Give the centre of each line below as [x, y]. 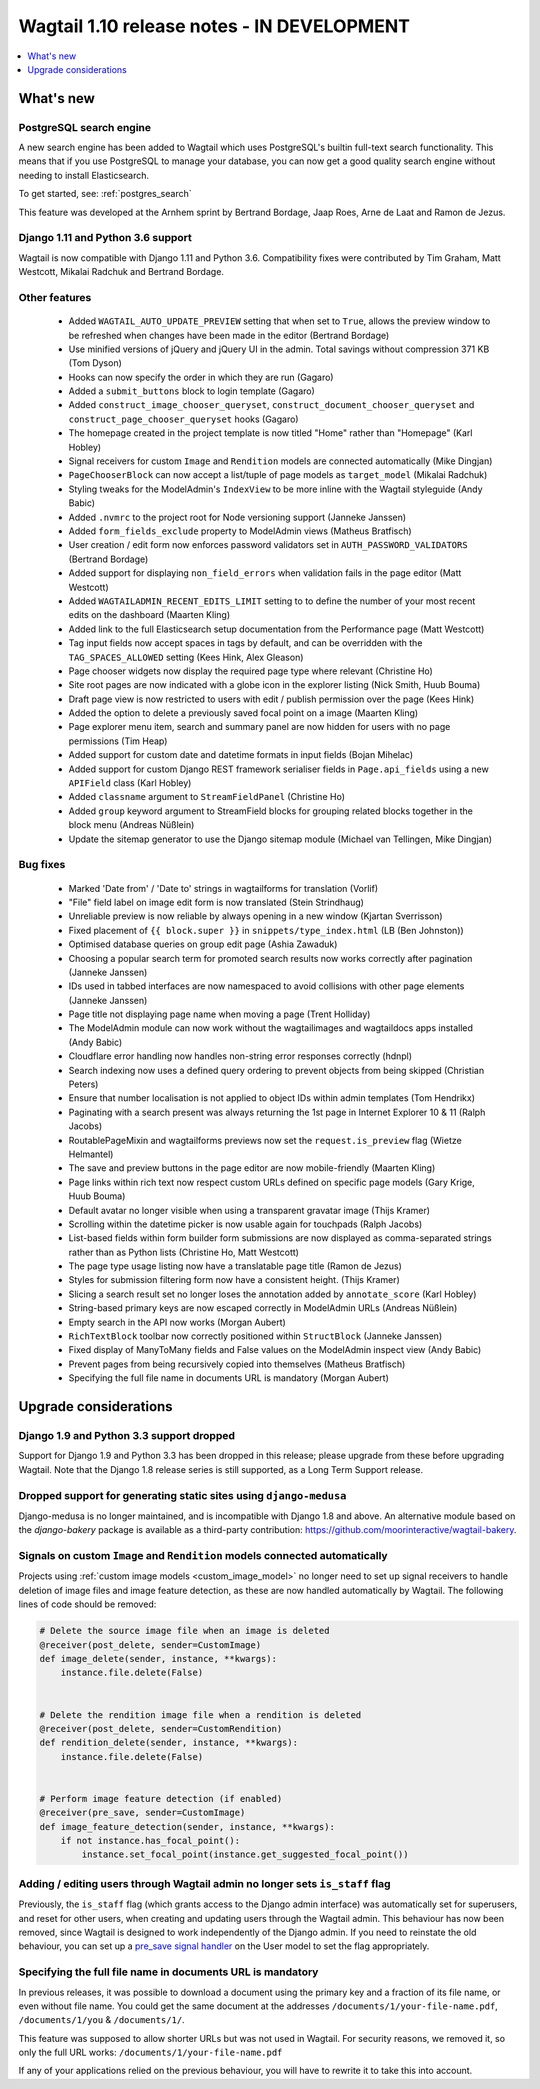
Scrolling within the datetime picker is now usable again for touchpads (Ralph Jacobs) [245, 1224]
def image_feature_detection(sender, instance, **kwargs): [187, 1826]
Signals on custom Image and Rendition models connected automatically [203, 1556]
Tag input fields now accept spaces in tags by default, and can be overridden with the [245, 643]
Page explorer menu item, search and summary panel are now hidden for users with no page [259, 727]
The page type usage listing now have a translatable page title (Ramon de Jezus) [235, 1266]
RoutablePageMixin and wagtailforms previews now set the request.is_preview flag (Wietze [265, 1140]
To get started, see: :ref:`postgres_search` [105, 194]
